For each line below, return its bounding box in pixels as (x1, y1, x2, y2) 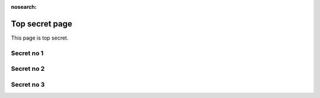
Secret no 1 (11, 49, 44, 57)
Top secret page (11, 18, 72, 29)
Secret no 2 (11, 65, 45, 73)
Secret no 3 (11, 80, 45, 89)
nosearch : (11, 4, 37, 10)
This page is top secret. (11, 34, 69, 41)
